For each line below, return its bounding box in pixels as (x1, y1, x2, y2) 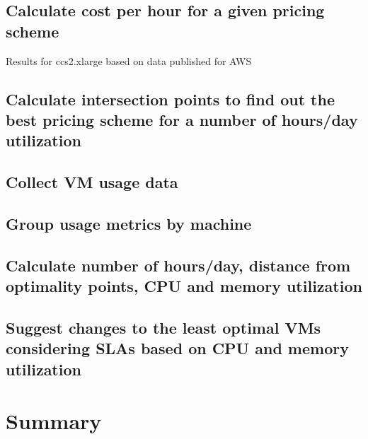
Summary (6, 406, 102, 435)
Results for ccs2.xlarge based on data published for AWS (6, 53, 252, 68)
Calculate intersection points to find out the (6, 88, 335, 110)
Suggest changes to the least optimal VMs (6, 316, 321, 338)
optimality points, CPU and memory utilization (6, 275, 362, 297)
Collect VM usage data (6, 171, 178, 193)
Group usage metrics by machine (6, 212, 252, 234)
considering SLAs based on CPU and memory (6, 337, 349, 359)
